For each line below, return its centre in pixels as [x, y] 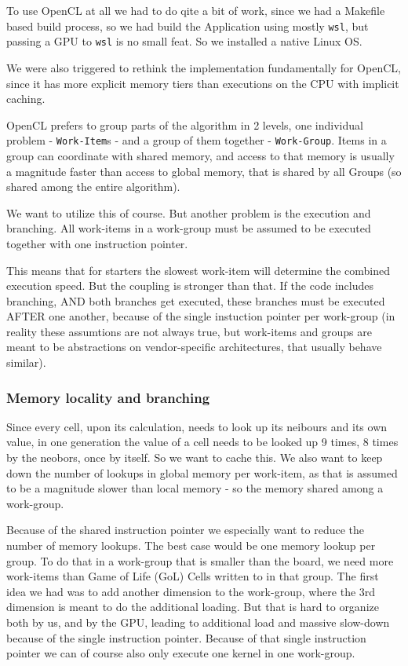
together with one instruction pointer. [97, 243]
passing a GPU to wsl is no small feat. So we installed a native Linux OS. [184, 41]
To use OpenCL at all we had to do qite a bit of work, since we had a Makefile [196, 10]
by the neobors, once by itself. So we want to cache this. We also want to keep [195, 457]
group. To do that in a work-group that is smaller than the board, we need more [200, 560]
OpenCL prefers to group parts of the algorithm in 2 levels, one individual [185, 124]
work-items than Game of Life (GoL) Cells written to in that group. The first [193, 576]
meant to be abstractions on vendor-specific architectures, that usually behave [194, 347]
